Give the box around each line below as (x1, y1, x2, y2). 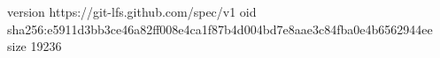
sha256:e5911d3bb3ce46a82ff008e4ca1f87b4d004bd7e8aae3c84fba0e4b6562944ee (7, 19, 433, 38)
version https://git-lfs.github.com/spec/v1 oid (7, 3, 257, 20)
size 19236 (7, 37, 62, 55)
